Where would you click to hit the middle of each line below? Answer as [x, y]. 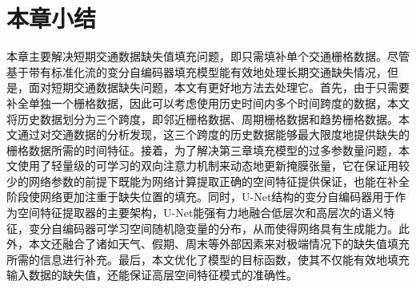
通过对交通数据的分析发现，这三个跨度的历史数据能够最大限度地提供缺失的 [213, 134]
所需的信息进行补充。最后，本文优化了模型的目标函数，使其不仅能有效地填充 [208, 259]
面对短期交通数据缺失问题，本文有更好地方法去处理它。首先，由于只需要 [219, 87]
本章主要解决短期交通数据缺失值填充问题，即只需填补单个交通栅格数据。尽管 [208, 56]
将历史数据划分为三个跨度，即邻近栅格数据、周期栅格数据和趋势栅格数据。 [202, 118]
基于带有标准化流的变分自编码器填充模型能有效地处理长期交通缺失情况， [197, 71]
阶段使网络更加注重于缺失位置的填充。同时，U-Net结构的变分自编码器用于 [201, 197]
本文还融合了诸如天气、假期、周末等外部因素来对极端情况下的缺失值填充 [219, 244]
